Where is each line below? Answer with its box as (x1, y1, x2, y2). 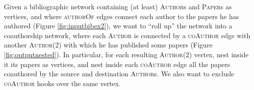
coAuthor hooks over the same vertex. (4, 78, 121, 88)
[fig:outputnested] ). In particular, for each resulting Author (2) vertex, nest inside (4, 49, 249, 59)
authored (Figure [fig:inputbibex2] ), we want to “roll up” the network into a (4, 21, 232, 31)
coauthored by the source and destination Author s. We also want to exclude (4, 68, 234, 79)
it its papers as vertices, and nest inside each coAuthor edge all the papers (4, 59, 230, 69)
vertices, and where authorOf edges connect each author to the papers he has (4, 11, 239, 21)
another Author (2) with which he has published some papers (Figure (4, 40, 213, 50)
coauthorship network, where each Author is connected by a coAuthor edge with (4, 30, 251, 40)
